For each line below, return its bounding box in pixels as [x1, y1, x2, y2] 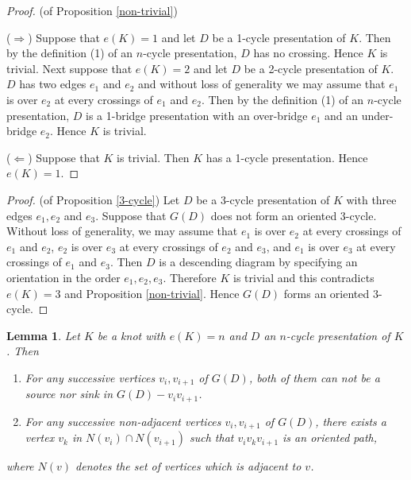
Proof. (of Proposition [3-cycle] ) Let [6, 191, 180, 207]
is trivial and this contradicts [233, 269, 375, 285]
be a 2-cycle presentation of [244, 60, 378, 76]
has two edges [19, 75, 86, 92]
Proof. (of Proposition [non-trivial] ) [6, 2, 178, 18]
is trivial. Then [117, 149, 190, 165]
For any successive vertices [25, 369, 156, 385]
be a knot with [97, 327, 166, 343]
